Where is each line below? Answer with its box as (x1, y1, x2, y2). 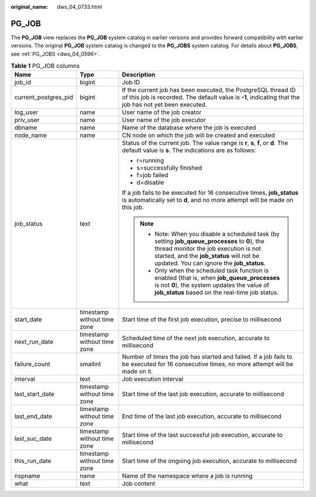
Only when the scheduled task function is (154, 267, 269, 275)
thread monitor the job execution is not (154, 244, 262, 253)
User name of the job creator (122, 108, 202, 116)
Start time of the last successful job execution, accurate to (122, 431, 283, 439)
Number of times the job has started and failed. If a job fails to (122, 353, 293, 361)
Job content (122, 479, 156, 488)
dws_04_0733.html (57, 4, 102, 10)
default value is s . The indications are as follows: (122, 146, 256, 154)
